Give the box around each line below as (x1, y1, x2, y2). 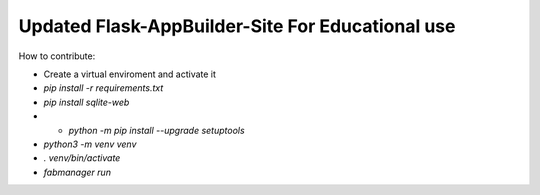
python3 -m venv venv (43, 138, 137, 150)
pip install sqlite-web (43, 96, 130, 108)
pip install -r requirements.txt (43, 82, 164, 94)
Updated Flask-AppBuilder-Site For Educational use (18, 15, 456, 37)
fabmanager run (43, 166, 112, 178)
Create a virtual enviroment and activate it (43, 68, 217, 80)
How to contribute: (18, 50, 96, 62)
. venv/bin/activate (43, 152, 121, 164)
